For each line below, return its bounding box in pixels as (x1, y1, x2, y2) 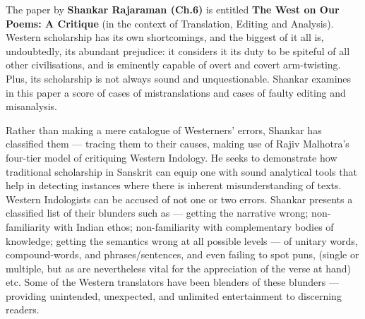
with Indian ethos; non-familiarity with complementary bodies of (54, 219, 334, 234)
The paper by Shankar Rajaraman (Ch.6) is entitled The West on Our (6, 2, 340, 16)
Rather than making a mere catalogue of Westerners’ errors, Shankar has (6, 122, 322, 137)
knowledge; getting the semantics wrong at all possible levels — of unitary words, (6, 233, 358, 248)
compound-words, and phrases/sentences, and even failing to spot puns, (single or (6, 247, 359, 262)
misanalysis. (6, 99, 57, 114)
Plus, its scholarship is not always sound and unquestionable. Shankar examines (6, 71, 352, 85)
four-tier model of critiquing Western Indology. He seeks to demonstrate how (6, 150, 337, 164)
